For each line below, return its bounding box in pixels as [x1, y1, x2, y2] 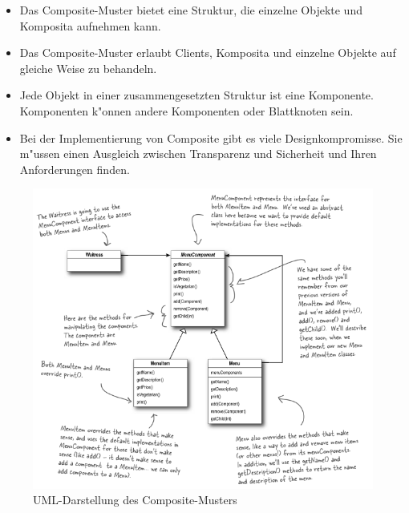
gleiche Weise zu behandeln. [19, 59, 157, 76]
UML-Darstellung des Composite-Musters [33, 491, 237, 508]
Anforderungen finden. [19, 160, 130, 177]
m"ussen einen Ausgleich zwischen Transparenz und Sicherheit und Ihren [19, 145, 377, 162]
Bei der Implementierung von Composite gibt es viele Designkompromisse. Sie [19, 129, 403, 146]
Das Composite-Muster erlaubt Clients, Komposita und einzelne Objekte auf [19, 44, 396, 61]
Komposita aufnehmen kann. [19, 17, 161, 34]
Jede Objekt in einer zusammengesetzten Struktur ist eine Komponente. [19, 87, 374, 103]
